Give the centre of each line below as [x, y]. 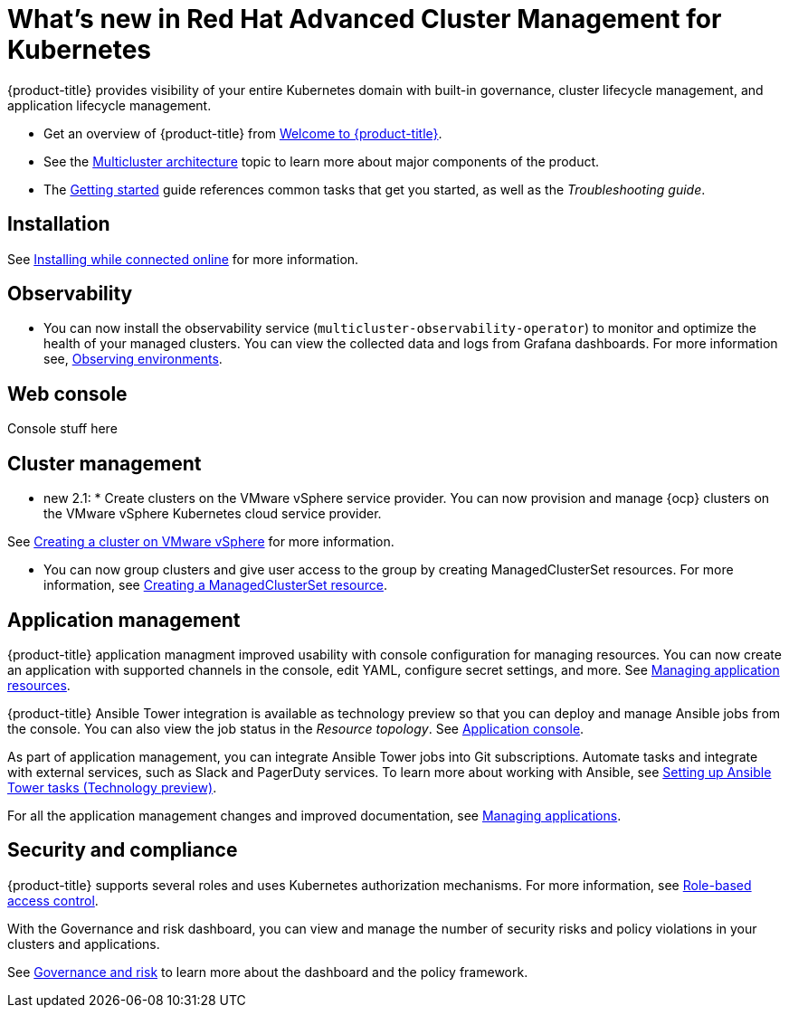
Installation [59, 224]
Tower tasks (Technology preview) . [112, 787]
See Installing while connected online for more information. [183, 259]
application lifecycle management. [109, 105]
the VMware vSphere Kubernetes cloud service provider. [213, 514]
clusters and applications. [84, 944]
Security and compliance [123, 850]
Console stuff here [62, 429]
